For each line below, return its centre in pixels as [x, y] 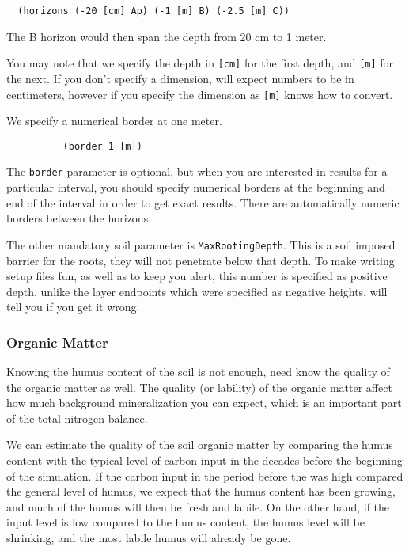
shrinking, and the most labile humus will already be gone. [149, 538]
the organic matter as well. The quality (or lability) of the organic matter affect [199, 387]
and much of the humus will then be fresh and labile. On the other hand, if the [198, 506]
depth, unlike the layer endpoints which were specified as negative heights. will [197, 291]
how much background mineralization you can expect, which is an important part [204, 403]
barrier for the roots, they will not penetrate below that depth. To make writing [201, 260]
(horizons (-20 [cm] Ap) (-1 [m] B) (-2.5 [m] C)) [153, 11]
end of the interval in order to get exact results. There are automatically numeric [203, 202]
